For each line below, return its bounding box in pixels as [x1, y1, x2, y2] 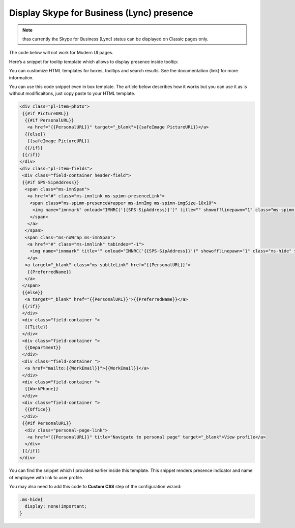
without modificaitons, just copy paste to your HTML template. [9, 91, 136, 96]
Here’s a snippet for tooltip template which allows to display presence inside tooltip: [9, 59, 178, 64]
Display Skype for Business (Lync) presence [9, 7, 194, 18]
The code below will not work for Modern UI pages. [9, 50, 114, 56]
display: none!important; [25, 503, 87, 509]
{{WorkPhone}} [25, 386, 59, 392]
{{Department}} [25, 344, 61, 350]
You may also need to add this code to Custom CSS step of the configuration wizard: [9, 483, 182, 489]
